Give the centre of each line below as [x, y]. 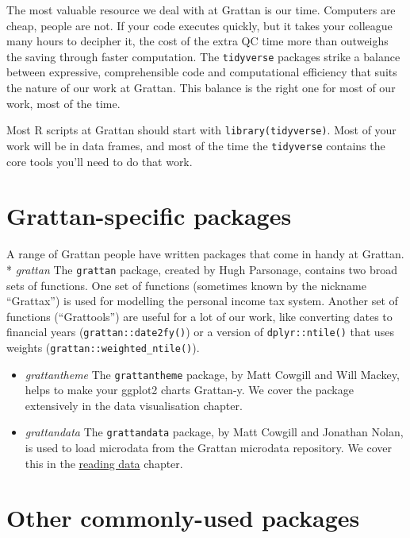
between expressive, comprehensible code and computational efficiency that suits [202, 72]
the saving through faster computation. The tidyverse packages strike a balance [203, 56]
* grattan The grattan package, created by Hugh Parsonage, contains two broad [202, 269]
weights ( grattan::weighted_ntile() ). [103, 347]
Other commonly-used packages [183, 518]
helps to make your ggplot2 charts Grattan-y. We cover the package [189, 390]
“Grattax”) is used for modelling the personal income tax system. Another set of [202, 301]
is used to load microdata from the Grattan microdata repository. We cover [209, 448]
